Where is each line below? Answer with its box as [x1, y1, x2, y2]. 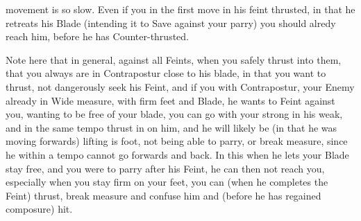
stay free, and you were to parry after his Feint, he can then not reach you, [6, 161, 325, 175]
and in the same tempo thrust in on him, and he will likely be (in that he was [6, 120, 337, 134]
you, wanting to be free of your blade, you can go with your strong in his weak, [6, 107, 343, 121]
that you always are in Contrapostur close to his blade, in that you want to [6, 66, 326, 80]
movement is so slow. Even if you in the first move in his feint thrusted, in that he [6, 2, 355, 16]
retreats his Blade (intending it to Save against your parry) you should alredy [6, 15, 336, 30]
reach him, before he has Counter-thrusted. [6, 29, 189, 44]
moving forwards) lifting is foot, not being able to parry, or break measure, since [6, 134, 348, 148]
